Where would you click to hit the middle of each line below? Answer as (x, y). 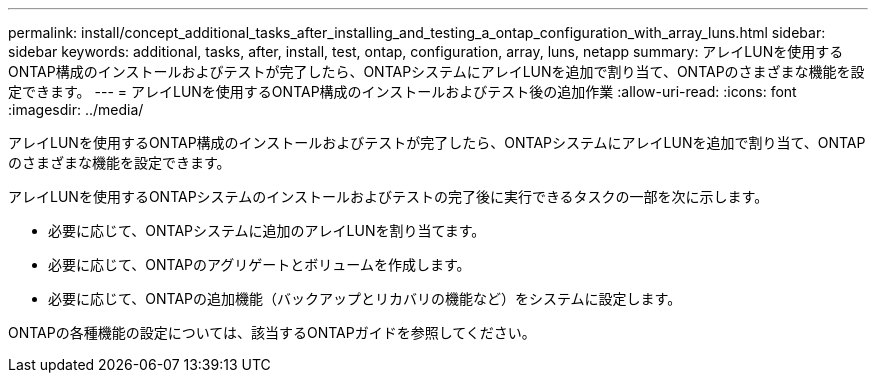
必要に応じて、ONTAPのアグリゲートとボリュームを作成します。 (259, 264)
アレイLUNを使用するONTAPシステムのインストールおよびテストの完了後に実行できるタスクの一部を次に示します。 (388, 196)
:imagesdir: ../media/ (76, 109)
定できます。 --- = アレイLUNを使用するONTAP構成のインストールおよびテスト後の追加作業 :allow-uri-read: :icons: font (402, 91)
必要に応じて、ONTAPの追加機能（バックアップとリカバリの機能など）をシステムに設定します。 (365, 298)
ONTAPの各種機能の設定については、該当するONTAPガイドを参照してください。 (272, 332)
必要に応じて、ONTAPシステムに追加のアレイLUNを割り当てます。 (267, 230)
